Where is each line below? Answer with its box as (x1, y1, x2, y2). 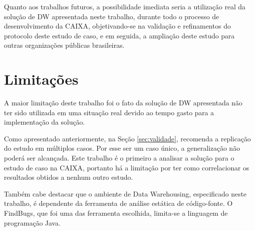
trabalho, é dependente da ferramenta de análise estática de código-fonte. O (4, 198, 233, 208)
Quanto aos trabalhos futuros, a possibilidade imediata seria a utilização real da (4, 1, 246, 11)
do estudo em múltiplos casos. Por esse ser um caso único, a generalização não (4, 143, 240, 153)
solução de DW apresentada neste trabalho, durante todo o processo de (4, 11, 219, 21)
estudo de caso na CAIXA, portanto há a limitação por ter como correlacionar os (4, 162, 250, 172)
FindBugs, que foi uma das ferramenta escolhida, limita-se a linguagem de (4, 208, 228, 218)
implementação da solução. (4, 117, 85, 127)
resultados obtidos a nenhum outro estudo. (4, 172, 133, 182)
